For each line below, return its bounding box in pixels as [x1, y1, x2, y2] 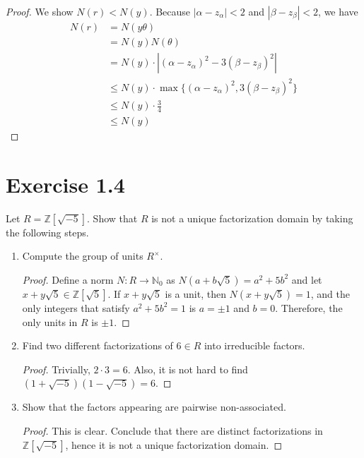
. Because [149, 4, 191, 18]
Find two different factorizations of [22, 338, 173, 353]
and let [291, 272, 322, 287]
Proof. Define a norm [22, 272, 114, 287]
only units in [22, 314, 78, 329]
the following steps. [6, 224, 89, 239]
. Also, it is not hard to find [127, 361, 248, 376]
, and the [310, 286, 350, 301]
